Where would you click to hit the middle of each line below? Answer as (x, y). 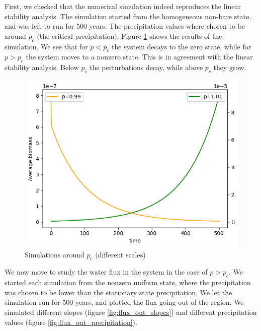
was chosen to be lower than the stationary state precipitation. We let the (118, 292)
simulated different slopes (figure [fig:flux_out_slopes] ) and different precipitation (131, 312)
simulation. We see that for (46, 46)
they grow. (230, 67)
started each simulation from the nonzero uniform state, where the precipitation (128, 282)
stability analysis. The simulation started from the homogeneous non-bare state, (128, 16)
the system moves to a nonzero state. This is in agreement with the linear (139, 57)
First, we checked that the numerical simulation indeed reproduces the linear (123, 6)
